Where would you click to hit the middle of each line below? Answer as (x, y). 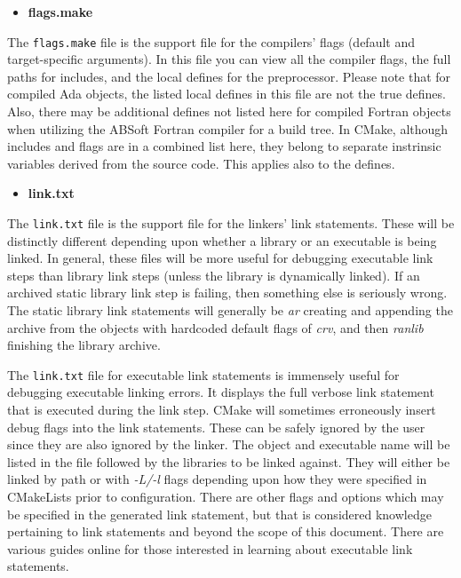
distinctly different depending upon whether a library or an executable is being (222, 240)
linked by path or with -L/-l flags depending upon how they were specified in (217, 479)
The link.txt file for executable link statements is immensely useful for (203, 374)
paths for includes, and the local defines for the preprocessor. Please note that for (229, 76)
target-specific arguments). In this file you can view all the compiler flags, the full (229, 59)
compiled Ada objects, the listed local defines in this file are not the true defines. (227, 94)
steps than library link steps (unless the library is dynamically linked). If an (214, 275)
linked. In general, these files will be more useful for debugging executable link (220, 258)
